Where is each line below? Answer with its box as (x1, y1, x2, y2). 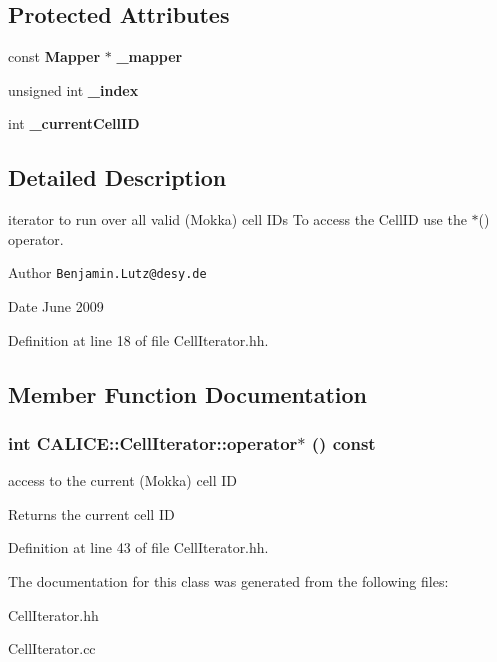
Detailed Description (8, 162, 227, 193)
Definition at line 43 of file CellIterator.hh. (8, 537, 269, 558)
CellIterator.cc (8, 638, 96, 659)
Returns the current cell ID (8, 503, 175, 524)
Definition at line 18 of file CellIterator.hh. (8, 329, 269, 350)
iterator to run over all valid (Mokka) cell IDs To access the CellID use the (8, 209, 467, 230)
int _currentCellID (8, 113, 140, 134)
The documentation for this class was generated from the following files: (8, 571, 449, 591)
